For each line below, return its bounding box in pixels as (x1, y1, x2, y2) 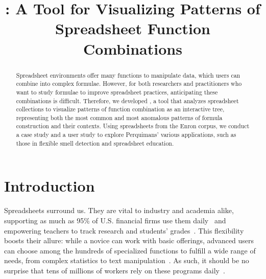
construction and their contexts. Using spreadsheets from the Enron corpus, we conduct (16, 122, 250, 130)
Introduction (4, 175, 95, 196)
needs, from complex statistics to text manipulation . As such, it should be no (4, 255, 249, 266)
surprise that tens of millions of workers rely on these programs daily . (4, 265, 225, 275)
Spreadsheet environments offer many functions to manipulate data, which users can (16, 71, 240, 79)
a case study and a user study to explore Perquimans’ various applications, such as (16, 130, 236, 139)
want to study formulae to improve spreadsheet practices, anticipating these (16, 87, 218, 96)
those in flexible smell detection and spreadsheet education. (16, 138, 174, 147)
